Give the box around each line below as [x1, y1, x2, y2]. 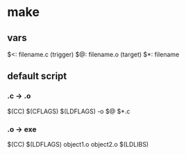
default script [7, 70, 67, 82]
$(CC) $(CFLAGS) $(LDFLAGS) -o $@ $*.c [7, 107, 130, 115]
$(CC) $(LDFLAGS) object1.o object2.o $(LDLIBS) [7, 140, 149, 148]
